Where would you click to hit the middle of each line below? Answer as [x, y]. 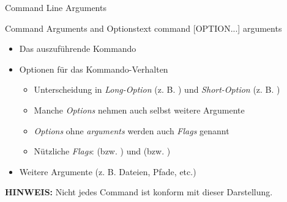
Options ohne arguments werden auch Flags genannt [132, 130]
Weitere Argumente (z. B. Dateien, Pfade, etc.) [108, 171]
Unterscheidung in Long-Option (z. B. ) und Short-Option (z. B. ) [157, 89]
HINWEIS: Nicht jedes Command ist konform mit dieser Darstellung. [139, 192]
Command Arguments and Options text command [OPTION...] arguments [143, 28]
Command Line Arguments [56, 7]
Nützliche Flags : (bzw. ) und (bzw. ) [102, 151]
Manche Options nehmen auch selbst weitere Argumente [139, 110]
